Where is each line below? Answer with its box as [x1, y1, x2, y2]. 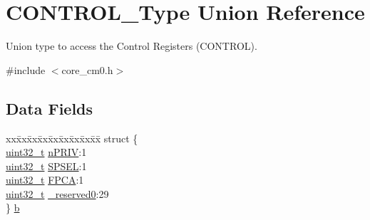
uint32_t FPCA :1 [6, 172, 84, 187]
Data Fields [6, 97, 93, 119]
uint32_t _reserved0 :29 [6, 186, 109, 201]
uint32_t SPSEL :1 [6, 158, 87, 173]
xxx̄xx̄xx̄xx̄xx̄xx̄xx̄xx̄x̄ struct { [6, 130, 138, 145]
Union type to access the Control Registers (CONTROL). [6, 38, 257, 53]
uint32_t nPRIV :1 [6, 145, 87, 159]
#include [6, 62, 46, 77]
